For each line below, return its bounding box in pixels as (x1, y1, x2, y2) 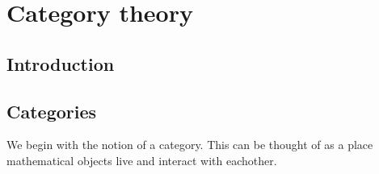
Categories (6, 98, 97, 123)
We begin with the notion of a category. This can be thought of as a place (6, 136, 373, 153)
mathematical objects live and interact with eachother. (6, 151, 277, 168)
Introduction (6, 51, 115, 76)
